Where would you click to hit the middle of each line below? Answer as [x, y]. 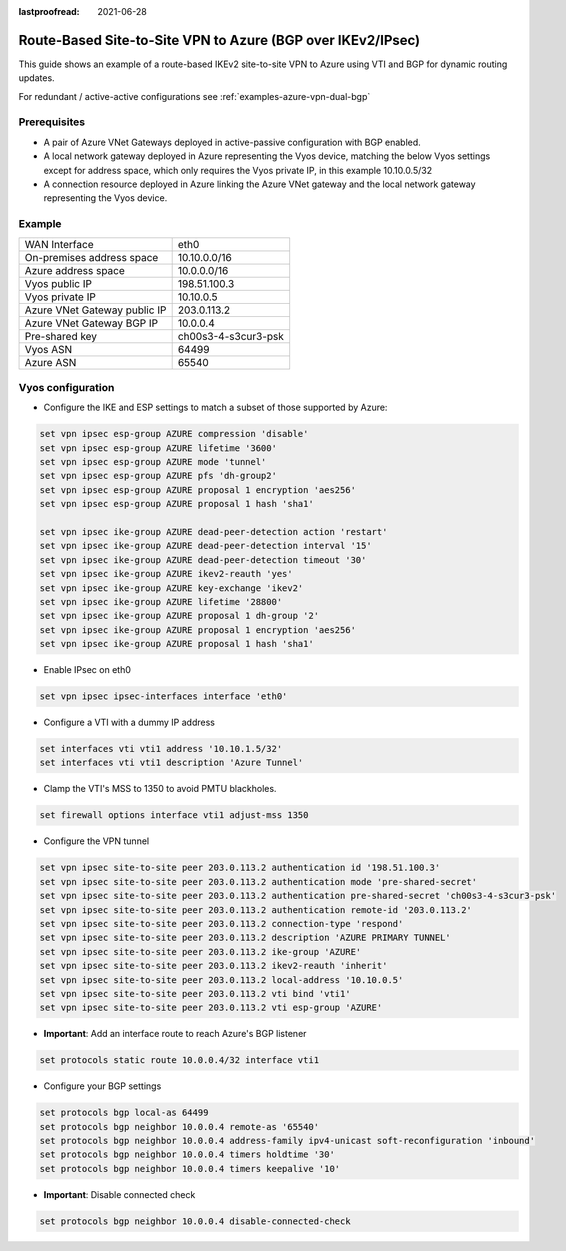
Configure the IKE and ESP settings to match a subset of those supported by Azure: [215, 407]
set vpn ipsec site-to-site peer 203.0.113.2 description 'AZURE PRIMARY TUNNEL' [245, 938]
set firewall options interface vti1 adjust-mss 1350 [174, 815]
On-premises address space [91, 257]
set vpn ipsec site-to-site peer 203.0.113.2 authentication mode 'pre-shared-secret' [258, 881]
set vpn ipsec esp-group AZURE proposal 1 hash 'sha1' [176, 504]
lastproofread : [49, 11]
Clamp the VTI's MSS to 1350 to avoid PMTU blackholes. [160, 789]
